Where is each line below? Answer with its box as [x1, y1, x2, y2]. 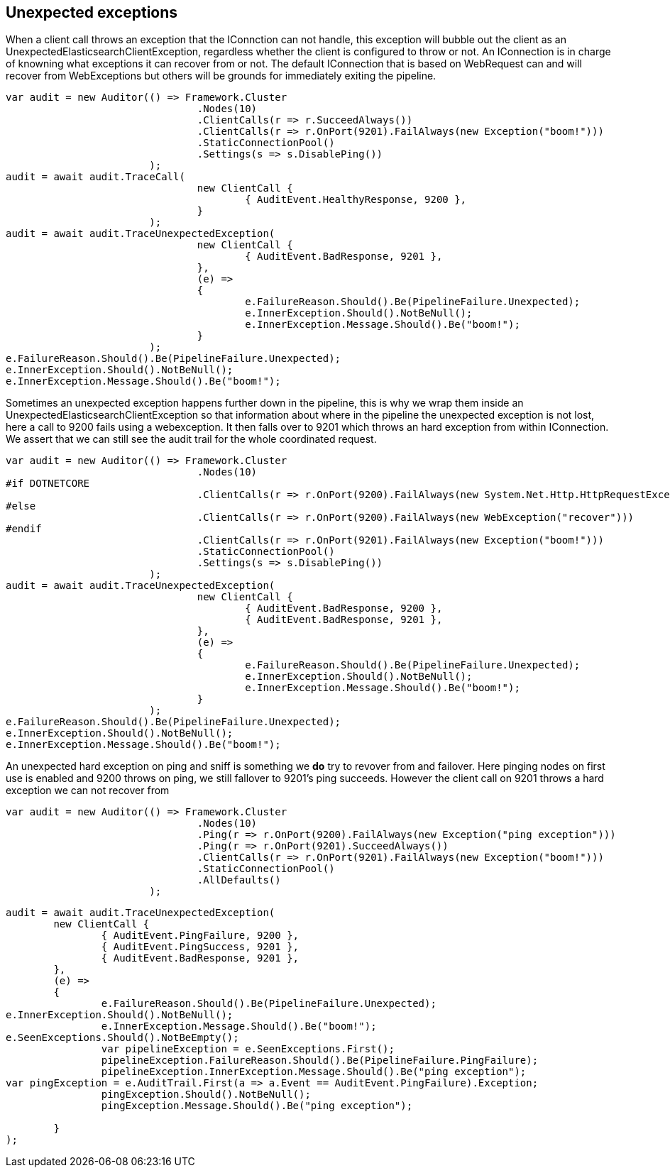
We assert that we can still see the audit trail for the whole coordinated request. [6, 433, 377, 446]
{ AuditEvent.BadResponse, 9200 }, [245, 602, 443, 615]
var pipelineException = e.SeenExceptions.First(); [101, 1043, 395, 1055]
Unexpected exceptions [6, 4, 178, 21]
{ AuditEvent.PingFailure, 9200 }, [101, 930, 300, 942]
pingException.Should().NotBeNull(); [101, 1089, 311, 1101]
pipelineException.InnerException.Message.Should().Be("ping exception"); [101, 1066, 527, 1078]
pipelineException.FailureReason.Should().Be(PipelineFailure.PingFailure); [101, 1054, 539, 1067]
